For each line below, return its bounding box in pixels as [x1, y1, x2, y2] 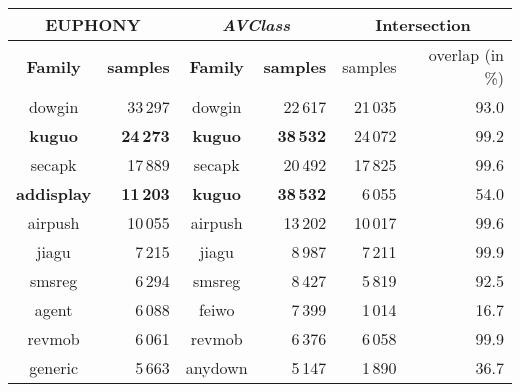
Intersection [375, 13, 471, 36]
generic [29, 356, 79, 379]
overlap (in [428, 43, 504, 66]
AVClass [221, 13, 291, 36]
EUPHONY [45, 13, 141, 36]
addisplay [16, 182, 92, 205]
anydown [185, 356, 248, 379]
